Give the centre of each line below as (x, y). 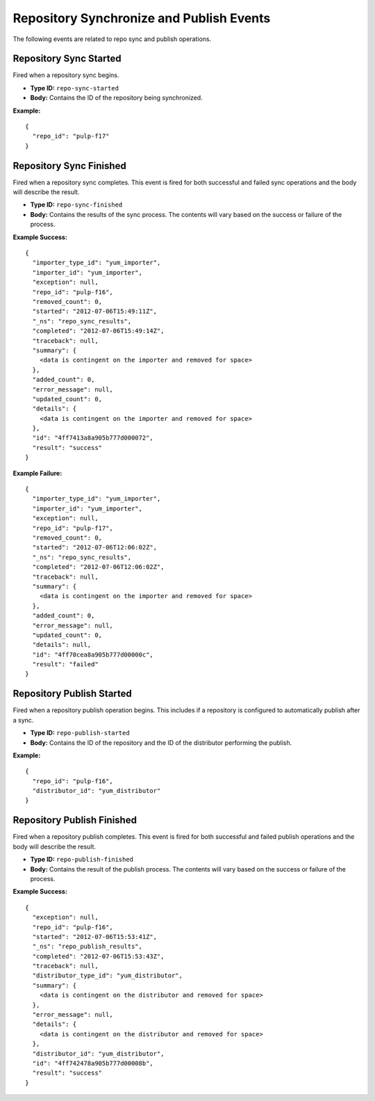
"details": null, (62, 645)
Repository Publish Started (72, 694)
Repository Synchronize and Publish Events (142, 18)
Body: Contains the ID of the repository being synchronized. (116, 98)
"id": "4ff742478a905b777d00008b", (93, 1063)
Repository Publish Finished (75, 820)
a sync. (23, 720)
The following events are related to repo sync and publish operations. (112, 39)
